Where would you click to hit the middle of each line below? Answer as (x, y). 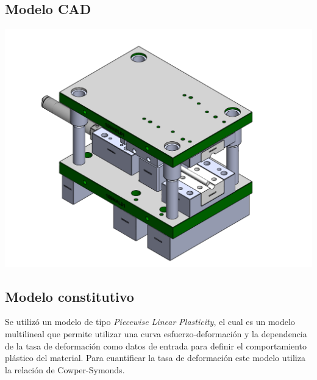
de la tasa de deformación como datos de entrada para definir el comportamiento (156, 345)
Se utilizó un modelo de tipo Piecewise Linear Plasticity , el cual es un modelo (150, 322)
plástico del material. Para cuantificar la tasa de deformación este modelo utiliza (155, 358)
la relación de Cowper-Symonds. (65, 369)
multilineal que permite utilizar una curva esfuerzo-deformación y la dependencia (156, 333)
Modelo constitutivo (69, 296)
